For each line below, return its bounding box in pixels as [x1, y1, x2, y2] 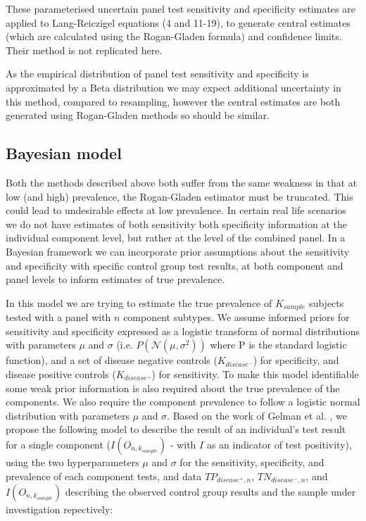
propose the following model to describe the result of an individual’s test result [6, 422, 346, 437]
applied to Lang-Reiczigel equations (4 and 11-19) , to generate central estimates [6, 15, 351, 30]
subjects [309, 295, 344, 310]
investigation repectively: [6, 501, 113, 516]
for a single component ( [6, 437, 111, 451]
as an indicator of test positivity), [206, 437, 352, 451]
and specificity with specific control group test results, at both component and [6, 258, 343, 272]
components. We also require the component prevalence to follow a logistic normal [6, 394, 360, 409]
